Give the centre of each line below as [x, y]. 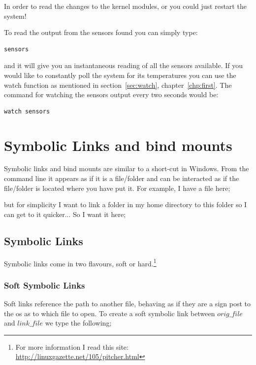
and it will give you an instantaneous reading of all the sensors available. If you [124, 65]
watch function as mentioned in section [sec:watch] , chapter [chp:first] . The [118, 85]
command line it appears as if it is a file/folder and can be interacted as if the [122, 178]
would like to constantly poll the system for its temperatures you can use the [120, 75]
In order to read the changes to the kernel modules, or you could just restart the [125, 6]
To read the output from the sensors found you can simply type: [101, 32]
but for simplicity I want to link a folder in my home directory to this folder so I [126, 204]
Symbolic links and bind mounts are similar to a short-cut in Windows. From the [127, 168]
